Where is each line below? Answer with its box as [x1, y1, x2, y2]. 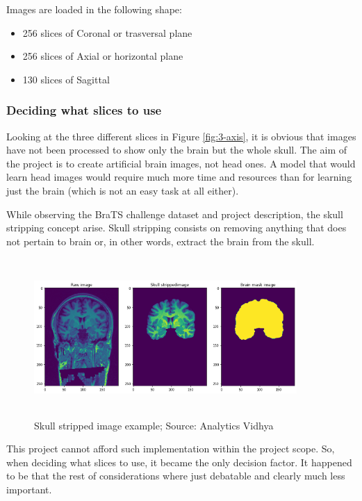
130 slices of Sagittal [22, 72, 110, 86]
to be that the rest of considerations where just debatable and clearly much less [6, 468, 345, 483]
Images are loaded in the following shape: [6, 2, 182, 16]
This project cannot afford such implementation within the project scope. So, [6, 441, 335, 456]
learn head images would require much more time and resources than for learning [6, 170, 352, 184]
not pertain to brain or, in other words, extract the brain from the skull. [6, 233, 315, 248]
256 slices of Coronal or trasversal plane [22, 25, 192, 40]
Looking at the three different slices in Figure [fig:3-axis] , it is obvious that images [6, 129, 356, 143]
